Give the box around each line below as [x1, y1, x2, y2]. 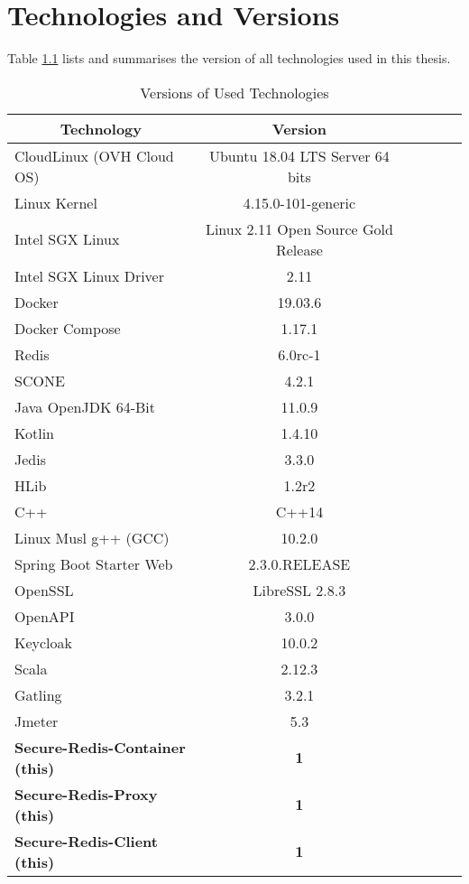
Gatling [14, 684, 62, 705]
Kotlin [14, 422, 55, 443]
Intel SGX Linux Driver [14, 265, 165, 286]
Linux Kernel [14, 191, 97, 213]
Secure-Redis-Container [14, 736, 186, 758]
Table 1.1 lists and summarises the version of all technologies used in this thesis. [7, 49, 451, 68]
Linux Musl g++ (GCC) [14, 526, 170, 548]
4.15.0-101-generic [243, 191, 356, 213]
